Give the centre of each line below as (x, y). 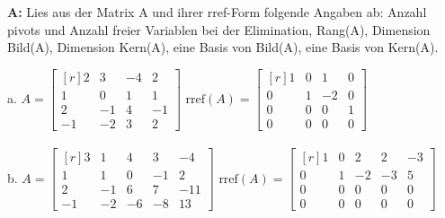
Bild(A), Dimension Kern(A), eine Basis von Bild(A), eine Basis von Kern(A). (223, 47)
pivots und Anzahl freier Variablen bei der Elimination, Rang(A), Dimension (219, 29)
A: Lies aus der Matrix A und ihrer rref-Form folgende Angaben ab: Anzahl (217, 12)
